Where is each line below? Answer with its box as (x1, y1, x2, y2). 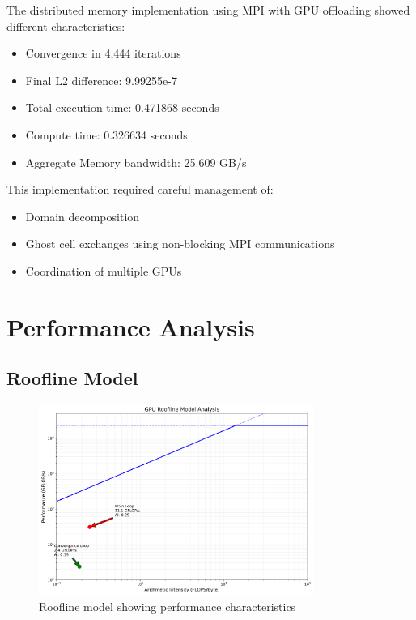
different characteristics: (6, 17, 125, 34)
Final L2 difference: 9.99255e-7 (25, 71, 177, 88)
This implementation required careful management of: (6, 181, 274, 198)
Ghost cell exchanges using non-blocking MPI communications (25, 235, 335, 252)
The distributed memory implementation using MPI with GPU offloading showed (6, 2, 410, 18)
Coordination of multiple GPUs (25, 262, 182, 279)
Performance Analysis (6, 310, 255, 343)
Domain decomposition (25, 207, 140, 224)
